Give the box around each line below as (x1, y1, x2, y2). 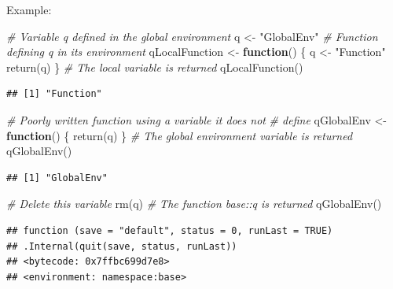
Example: (6, 2, 52, 17)
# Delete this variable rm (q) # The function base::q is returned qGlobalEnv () (6, 195, 382, 212)
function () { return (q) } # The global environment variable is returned (6, 127, 353, 143)
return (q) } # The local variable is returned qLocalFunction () (6, 58, 303, 75)
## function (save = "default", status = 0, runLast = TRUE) (6, 224, 333, 236)
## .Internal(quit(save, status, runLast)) (6, 240, 237, 252)
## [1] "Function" (6, 88, 102, 100)
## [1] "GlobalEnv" (6, 172, 108, 183)
